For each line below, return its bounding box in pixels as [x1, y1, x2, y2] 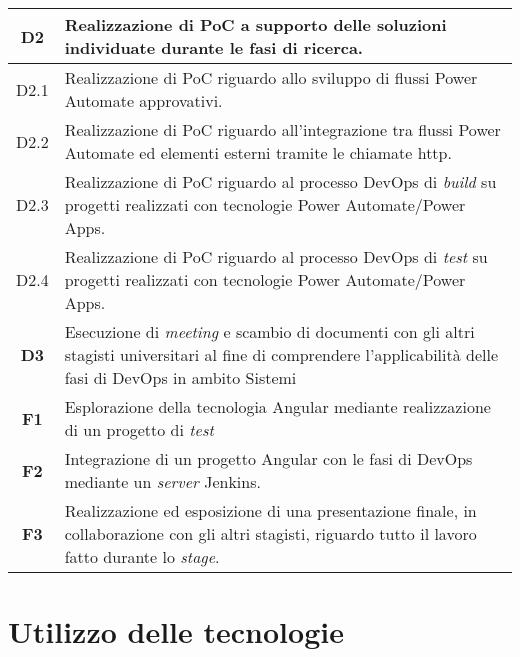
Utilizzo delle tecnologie [8, 611, 344, 652]
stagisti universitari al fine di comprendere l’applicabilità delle [64, 343, 499, 366]
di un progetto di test [64, 418, 214, 441]
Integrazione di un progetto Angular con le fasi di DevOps [64, 447, 473, 470]
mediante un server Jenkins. [64, 470, 261, 493]
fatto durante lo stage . [64, 545, 220, 568]
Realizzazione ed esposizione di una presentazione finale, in [64, 499, 477, 522]
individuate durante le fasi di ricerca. [64, 36, 363, 59]
